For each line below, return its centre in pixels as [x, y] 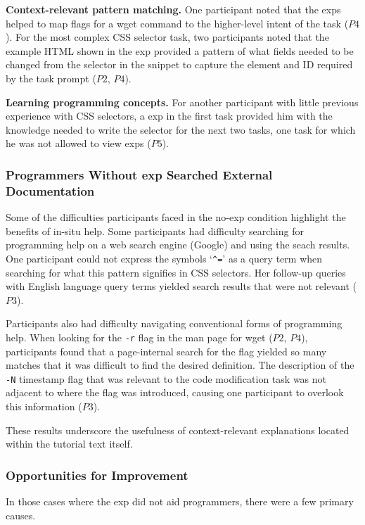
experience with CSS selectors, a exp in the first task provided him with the [169, 116]
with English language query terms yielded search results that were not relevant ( [181, 286]
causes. [21, 515]
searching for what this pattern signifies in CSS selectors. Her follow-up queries [176, 272]
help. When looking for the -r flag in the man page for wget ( [139, 337]
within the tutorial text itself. [69, 444]
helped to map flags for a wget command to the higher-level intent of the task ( [177, 23]
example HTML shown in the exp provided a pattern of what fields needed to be [180, 50]
